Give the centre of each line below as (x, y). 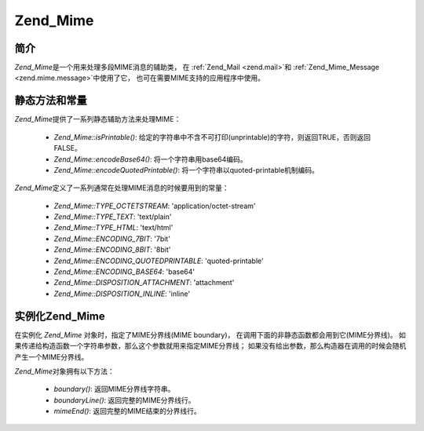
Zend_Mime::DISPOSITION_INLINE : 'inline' (122, 294)
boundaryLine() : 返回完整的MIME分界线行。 (124, 400)
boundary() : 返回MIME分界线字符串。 (114, 389)
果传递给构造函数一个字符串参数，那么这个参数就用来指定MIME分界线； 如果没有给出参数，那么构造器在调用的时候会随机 (210, 346)
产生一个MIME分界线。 (51, 356)
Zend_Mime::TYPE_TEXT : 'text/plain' (113, 217)
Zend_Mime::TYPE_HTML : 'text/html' (113, 228)
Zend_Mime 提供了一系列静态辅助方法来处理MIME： (98, 119)
